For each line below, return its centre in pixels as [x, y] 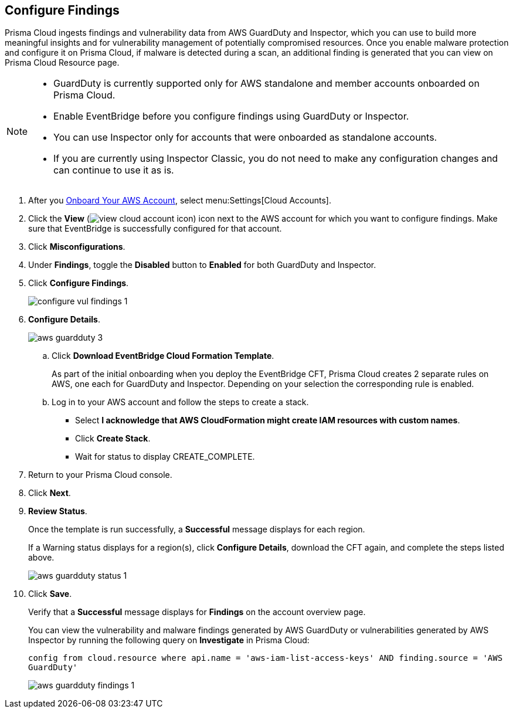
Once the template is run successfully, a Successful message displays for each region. [197, 529]
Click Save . [50, 594]
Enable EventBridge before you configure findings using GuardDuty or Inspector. [231, 116]
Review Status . [58, 511]
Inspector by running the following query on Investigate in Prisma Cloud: [169, 640]
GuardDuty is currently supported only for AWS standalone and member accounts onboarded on [266, 84]
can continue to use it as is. [114, 170]
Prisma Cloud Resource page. [62, 63]
